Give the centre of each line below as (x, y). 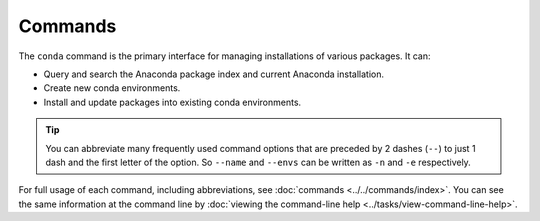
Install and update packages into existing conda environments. (172, 102)
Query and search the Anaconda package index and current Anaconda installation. (214, 74)
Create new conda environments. (112, 88)
